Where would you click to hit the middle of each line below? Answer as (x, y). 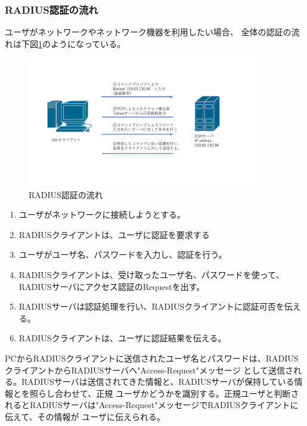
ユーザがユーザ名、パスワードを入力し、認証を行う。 (123, 254)
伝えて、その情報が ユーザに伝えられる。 (85, 416)
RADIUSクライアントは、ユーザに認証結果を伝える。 (123, 338)
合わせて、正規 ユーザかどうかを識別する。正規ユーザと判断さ (177, 393)
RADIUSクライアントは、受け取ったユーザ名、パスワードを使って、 (151, 275)
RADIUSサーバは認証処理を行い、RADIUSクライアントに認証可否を (151, 306)
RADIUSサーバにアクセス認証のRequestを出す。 (112, 286)
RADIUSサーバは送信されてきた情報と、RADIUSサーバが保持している (158, 382)
